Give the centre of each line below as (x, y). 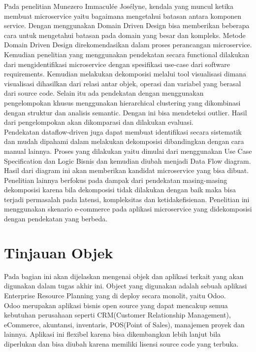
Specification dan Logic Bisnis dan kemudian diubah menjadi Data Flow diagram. (128, 160)
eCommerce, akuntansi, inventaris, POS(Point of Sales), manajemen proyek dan (124, 324)
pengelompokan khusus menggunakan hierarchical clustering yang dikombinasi (122, 102)
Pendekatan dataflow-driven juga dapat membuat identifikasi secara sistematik (123, 131)
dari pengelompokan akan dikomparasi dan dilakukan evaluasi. (99, 122)
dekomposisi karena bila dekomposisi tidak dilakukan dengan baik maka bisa (120, 190)
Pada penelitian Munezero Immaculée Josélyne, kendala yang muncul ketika (119, 6)
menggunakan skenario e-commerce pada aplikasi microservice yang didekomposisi (128, 209)
